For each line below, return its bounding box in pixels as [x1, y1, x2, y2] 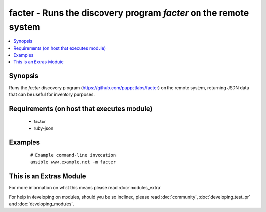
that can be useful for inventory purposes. [9, 91, 95, 97]
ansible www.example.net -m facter [30, 159, 116, 165]
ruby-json [33, 125, 54, 131]
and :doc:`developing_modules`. [9, 201, 74, 207]
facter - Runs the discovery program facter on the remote [9, 7, 249, 18]
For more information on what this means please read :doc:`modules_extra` [9, 185, 162, 191]
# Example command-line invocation [30, 152, 116, 158]
